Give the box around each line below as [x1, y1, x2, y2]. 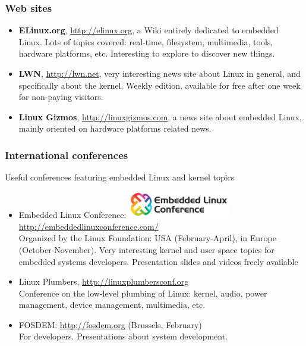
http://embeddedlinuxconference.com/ [18, 220, 159, 232]
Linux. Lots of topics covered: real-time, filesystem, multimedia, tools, [18, 35, 273, 48]
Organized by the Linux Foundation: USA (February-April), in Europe [18, 232, 276, 244]
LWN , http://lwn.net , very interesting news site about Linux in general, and [18, 67, 301, 79]
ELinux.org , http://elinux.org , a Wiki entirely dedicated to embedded [18, 24, 279, 36]
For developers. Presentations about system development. [18, 330, 228, 342]
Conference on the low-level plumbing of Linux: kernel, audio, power [18, 286, 267, 299]
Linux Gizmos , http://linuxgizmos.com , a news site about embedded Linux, [18, 110, 302, 123]
